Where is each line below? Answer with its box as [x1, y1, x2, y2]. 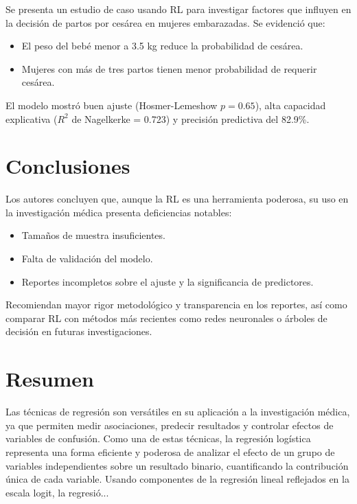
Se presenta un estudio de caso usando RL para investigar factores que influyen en [5, 2, 352, 16]
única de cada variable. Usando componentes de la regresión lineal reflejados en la [5, 472, 349, 486]
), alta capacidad [255, 98, 326, 112]
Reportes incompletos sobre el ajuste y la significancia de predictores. [21, 274, 314, 288]
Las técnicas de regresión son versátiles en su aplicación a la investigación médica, [5, 404, 350, 419]
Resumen [5, 365, 94, 393]
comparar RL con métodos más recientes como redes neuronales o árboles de [5, 310, 327, 325]
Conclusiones [5, 152, 130, 180]
